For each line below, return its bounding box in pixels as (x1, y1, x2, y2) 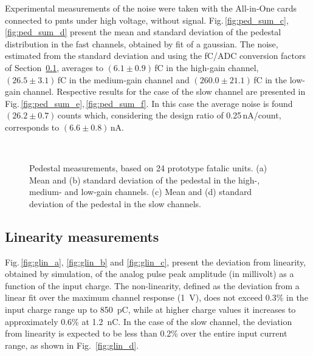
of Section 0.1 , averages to (5, 61, 103, 74)
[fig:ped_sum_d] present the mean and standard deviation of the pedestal (5, 26, 281, 38)
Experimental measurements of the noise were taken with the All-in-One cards (5, 2, 297, 14)
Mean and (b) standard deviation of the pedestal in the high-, (29, 173, 260, 186)
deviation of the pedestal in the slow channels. (29, 197, 201, 210)
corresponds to (5, 120, 60, 133)
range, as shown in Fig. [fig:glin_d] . (5, 338, 139, 351)
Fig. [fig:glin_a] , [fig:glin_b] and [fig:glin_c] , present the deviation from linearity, (5, 255, 306, 268)
